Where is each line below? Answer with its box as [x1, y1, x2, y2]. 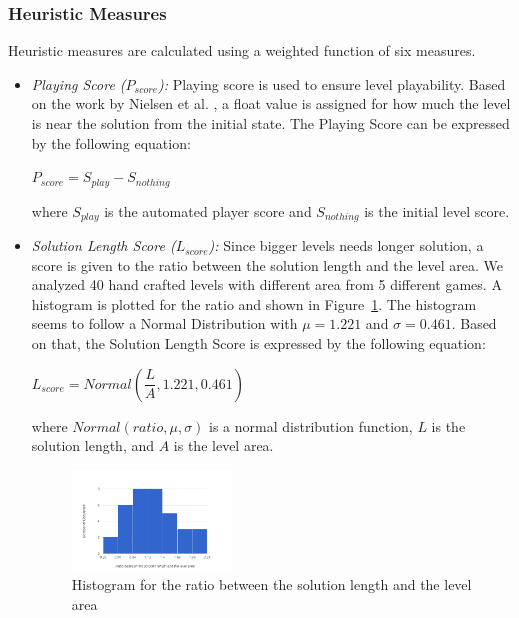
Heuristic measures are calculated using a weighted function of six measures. [8, 40, 476, 61]
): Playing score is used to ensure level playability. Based [157, 73, 506, 94]
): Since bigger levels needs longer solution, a [208, 235, 484, 256]
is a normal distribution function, [209, 415, 413, 436]
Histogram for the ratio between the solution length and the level [71, 574, 472, 595]
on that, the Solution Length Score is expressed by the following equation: [31, 333, 486, 354]
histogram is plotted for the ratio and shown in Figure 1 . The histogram [31, 293, 477, 314]
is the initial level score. [364, 200, 510, 221]
